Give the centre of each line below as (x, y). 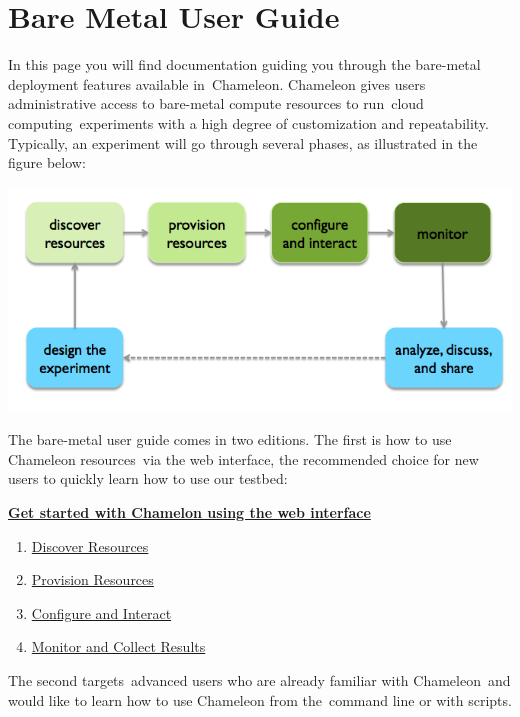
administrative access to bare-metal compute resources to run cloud (216, 103)
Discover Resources (90, 545)
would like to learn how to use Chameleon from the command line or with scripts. (260, 699)
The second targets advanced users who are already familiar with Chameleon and (259, 679)
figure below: (47, 162)
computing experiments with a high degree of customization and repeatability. (248, 122)
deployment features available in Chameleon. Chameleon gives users (217, 83)
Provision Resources (92, 579)
